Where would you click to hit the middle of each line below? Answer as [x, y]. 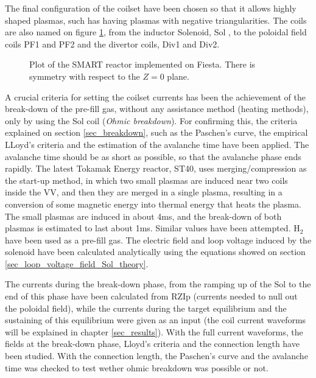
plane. [178, 76]
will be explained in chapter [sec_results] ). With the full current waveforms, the [154, 331]
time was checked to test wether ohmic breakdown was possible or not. [137, 367]
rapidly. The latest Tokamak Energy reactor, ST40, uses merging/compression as [156, 168]
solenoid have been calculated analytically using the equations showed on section [155, 252]
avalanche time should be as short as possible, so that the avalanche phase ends [153, 156]
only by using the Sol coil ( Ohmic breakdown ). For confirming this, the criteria [151, 120]
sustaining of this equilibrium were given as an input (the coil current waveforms [156, 320]
